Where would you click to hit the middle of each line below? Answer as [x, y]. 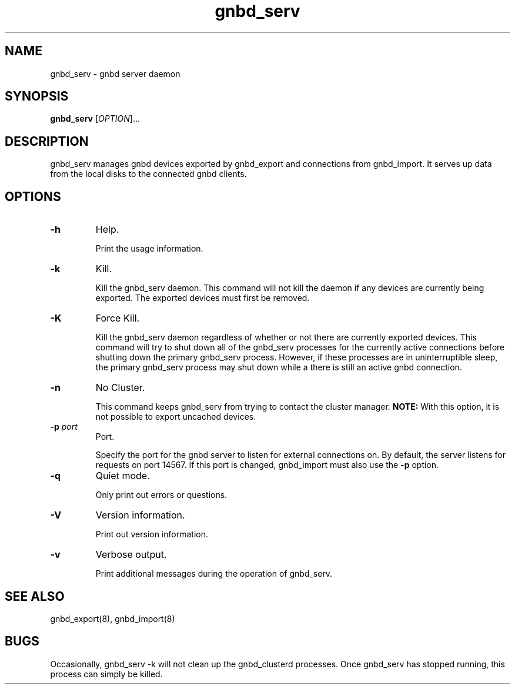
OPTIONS [33, 196]
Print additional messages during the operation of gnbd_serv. [214, 574]
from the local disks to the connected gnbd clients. [148, 174]
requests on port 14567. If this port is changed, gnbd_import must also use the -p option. [267, 465]
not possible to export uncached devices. [176, 417]
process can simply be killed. [106, 674]
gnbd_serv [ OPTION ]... [95, 119]
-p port [64, 427]
